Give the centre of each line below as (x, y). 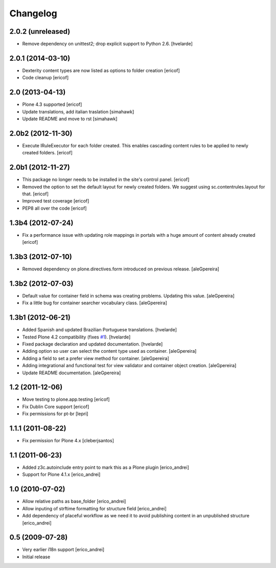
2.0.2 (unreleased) (40, 31)
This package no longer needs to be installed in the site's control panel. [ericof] (106, 179)
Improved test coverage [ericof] (56, 201)
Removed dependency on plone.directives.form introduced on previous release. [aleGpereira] (121, 269)
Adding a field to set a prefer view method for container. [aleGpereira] (96, 358)
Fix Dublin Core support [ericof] (56, 406)
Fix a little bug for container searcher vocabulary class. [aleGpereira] (95, 303)
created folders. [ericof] (47, 153)
